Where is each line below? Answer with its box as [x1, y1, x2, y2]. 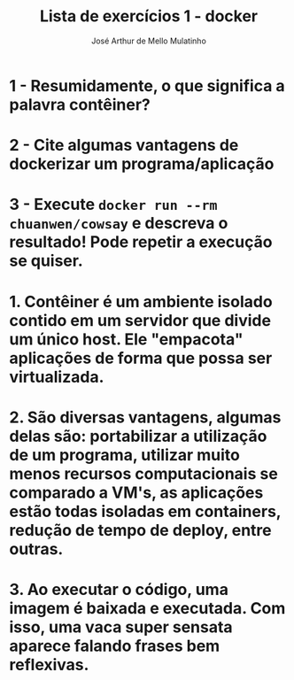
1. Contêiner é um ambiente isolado [9, 291, 273, 312]
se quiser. [9, 251, 84, 271]
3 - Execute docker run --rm [9, 195, 218, 214]
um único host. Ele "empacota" [9, 329, 244, 349]
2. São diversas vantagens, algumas [9, 407, 282, 427]
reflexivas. [9, 654, 89, 675]
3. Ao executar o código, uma [9, 579, 228, 599]
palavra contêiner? [9, 95, 151, 114]
